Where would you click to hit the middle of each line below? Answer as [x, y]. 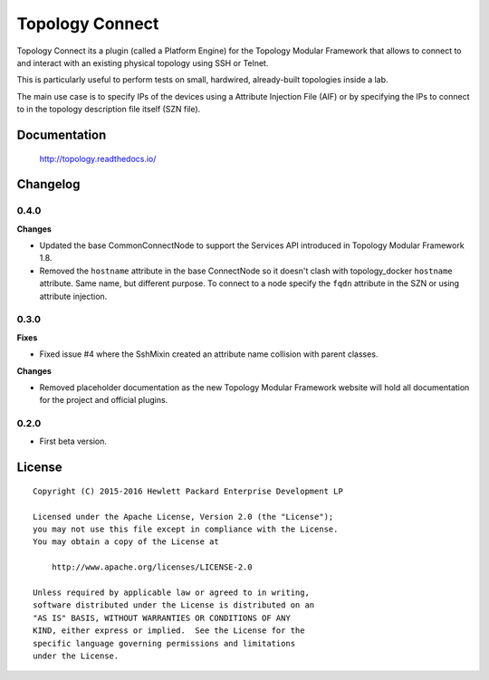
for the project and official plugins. [104, 400]
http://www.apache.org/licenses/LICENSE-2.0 [152, 567]
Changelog [48, 184]
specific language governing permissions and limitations [164, 643]
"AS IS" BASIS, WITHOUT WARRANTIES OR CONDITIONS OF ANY [162, 618]
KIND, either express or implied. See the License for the [169, 631]
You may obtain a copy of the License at [126, 542]
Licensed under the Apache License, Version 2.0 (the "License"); [183, 517]
